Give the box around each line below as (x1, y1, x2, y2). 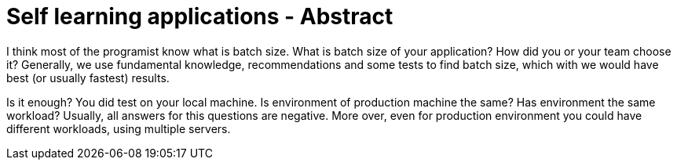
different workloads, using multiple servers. (6, 121, 231, 135)
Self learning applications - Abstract (6, 3, 393, 30)
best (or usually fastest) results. (6, 70, 170, 85)
